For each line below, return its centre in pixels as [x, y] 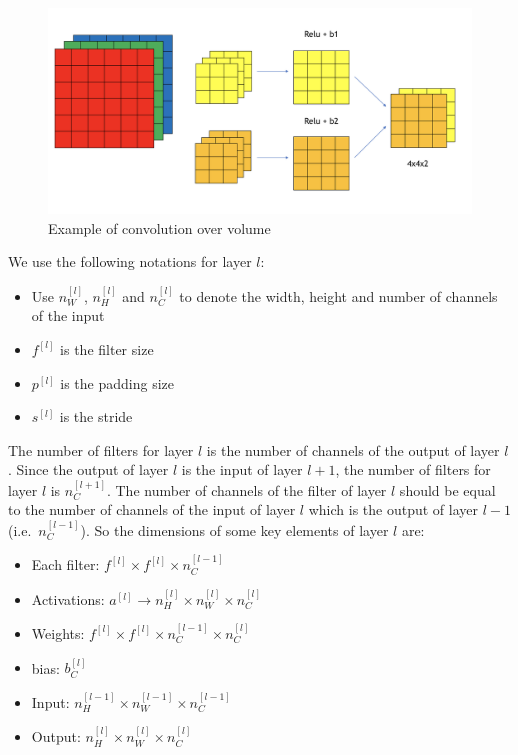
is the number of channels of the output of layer [353, 449]
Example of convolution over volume [159, 227]
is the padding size [117, 382]
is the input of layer [242, 469]
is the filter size [107, 348]
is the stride [96, 416]
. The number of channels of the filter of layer [246, 489]
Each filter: [65, 564]
